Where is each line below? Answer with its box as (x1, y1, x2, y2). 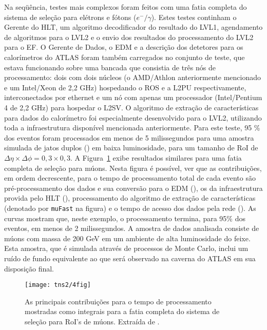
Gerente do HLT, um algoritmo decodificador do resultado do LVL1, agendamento (4, 22, 263, 32)
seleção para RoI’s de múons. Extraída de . (25, 316, 160, 326)
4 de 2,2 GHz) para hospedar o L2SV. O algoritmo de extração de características (4, 102, 259, 112)
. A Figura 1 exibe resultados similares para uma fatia (70, 152, 242, 163)
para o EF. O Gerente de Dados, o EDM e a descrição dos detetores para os (4, 42, 243, 52)
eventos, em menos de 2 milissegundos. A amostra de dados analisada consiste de (4, 223, 259, 234)
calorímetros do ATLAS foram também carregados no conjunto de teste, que (4, 51, 245, 62)
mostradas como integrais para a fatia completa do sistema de (25, 306, 220, 317)
